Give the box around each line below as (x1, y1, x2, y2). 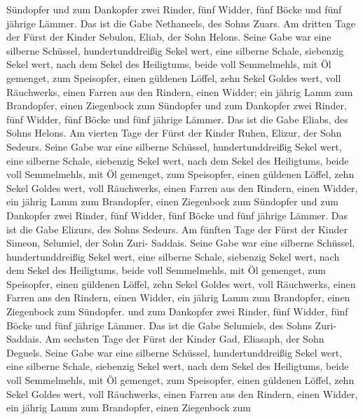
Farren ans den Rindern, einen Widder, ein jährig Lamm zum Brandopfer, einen (6, 290, 350, 305)
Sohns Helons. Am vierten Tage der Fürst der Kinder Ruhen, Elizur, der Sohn (6, 125, 342, 140)
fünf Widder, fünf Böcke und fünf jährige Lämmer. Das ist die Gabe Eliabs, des (6, 111, 348, 126)
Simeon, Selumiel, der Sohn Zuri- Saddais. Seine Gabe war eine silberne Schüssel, (6, 235, 355, 250)
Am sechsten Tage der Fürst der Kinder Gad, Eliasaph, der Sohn (45, 331, 324, 346)
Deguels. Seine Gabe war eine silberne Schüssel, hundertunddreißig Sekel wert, (6, 345, 343, 359)
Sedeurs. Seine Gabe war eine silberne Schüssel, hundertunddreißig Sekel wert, (6, 139, 342, 153)
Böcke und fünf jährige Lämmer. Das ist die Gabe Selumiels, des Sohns (6, 317, 312, 332)
